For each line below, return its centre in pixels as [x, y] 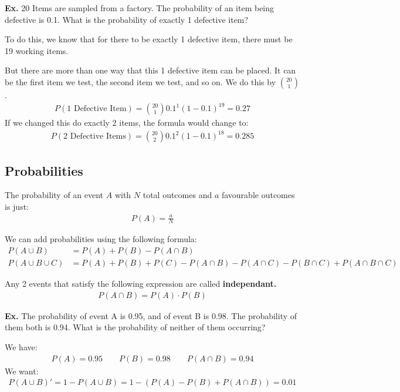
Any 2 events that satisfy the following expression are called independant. [141, 284]
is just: [17, 207]
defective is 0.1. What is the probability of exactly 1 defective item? [127, 19]
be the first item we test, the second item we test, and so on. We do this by [140, 81]
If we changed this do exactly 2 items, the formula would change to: [127, 123]
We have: [21, 346]
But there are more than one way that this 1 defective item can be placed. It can [150, 70]
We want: [22, 371]
